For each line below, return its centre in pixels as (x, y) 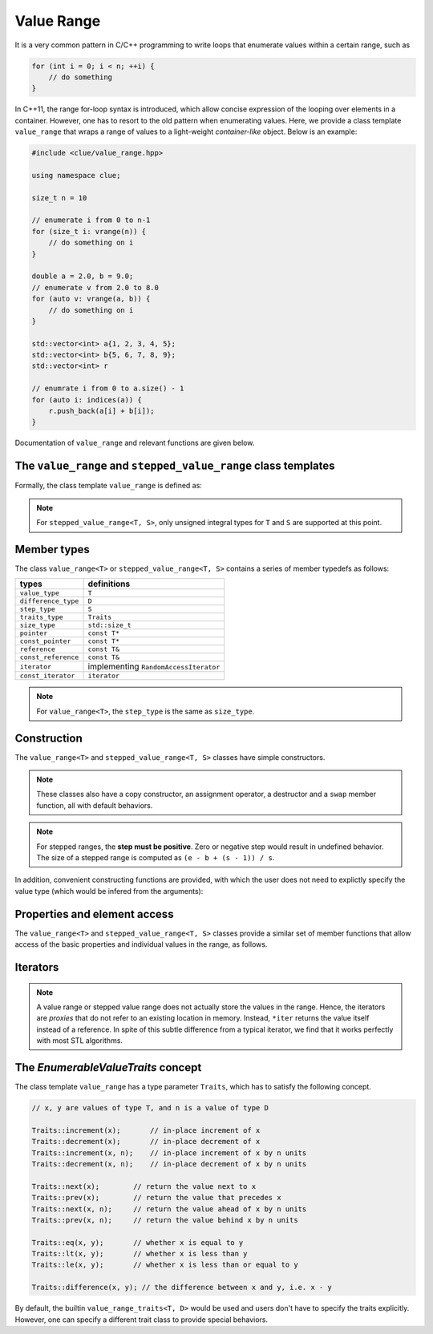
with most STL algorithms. (80, 1041)
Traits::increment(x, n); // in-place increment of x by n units (169, 1153)
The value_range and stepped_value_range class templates (175, 466)
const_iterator (47, 676)
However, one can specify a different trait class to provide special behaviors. (142, 1320)
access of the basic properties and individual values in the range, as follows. (141, 944)
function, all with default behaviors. (95, 805)
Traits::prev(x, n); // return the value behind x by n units (165, 1220)
